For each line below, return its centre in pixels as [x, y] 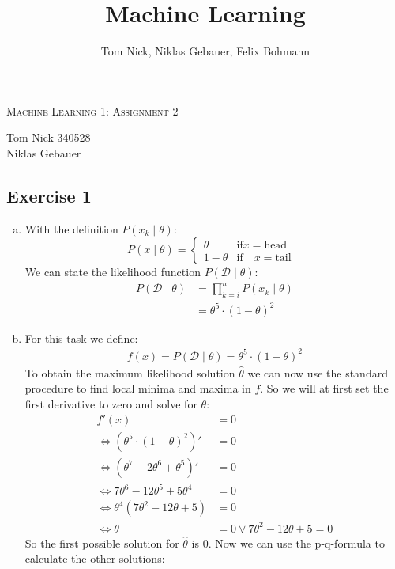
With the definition [71, 228]
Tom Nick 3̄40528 [49, 137]
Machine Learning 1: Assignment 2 [92, 110]
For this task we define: [81, 338]
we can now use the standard [318, 372]
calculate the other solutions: [95, 558]
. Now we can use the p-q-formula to [296, 542]
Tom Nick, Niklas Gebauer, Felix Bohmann [205, 51]
